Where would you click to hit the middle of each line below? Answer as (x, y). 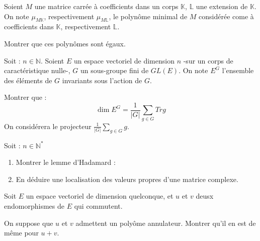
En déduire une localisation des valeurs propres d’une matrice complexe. (127, 179)
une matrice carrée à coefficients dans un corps (106, 6)
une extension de (222, 6)
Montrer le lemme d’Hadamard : (66, 162)
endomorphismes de (34, 205)
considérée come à (226, 16)
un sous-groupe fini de (114, 70)
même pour (21, 233)
